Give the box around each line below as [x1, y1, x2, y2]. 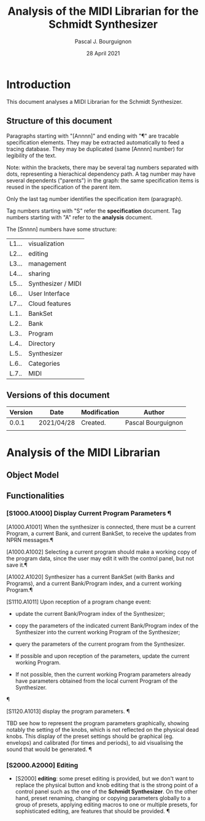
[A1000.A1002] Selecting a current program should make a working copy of [6, 548, 197, 556]
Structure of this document [6, 116, 112, 127]
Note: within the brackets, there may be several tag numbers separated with [6, 163, 199, 171]
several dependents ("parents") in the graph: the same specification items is [6, 176, 199, 184]
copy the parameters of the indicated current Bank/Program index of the [15, 622, 199, 629]
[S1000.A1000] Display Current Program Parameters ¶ [6, 509, 172, 517]
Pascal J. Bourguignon [74, 37, 132, 45]
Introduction [6, 77, 71, 92]
